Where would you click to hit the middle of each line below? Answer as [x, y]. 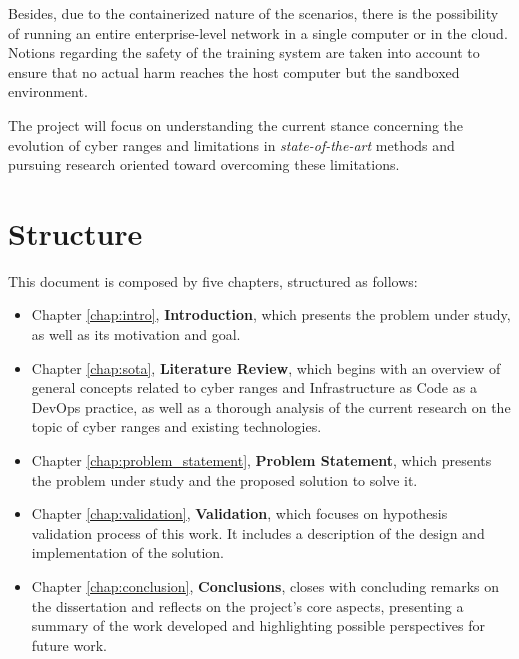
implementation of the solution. [128, 552]
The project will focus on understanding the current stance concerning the [236, 124]
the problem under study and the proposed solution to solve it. [224, 479]
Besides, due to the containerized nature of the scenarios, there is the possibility [253, 13]
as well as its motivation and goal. [136, 334]
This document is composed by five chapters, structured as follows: [213, 280]
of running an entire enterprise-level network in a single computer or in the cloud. [258, 32]
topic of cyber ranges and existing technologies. [176, 426]
